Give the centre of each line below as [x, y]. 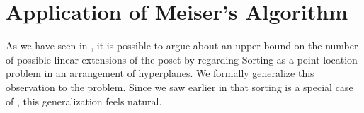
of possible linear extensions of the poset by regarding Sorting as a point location [182, 59]
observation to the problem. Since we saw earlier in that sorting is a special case [180, 87]
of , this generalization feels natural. [84, 101]
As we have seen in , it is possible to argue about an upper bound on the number [182, 46]
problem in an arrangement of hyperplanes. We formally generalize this [160, 73]
